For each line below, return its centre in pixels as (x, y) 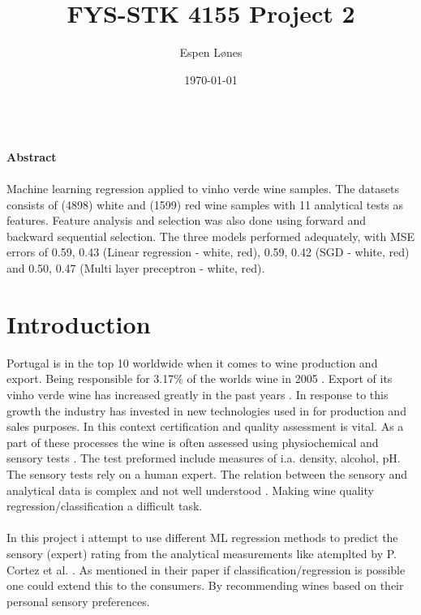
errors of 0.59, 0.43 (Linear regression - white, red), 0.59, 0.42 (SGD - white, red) (208, 252)
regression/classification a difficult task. (105, 506)
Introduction (79, 323)
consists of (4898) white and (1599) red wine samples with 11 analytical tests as (205, 204)
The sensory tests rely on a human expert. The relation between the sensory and (207, 473)
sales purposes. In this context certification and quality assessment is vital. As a (205, 426)
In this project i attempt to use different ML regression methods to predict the (202, 538)
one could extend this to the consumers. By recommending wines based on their (205, 585)
